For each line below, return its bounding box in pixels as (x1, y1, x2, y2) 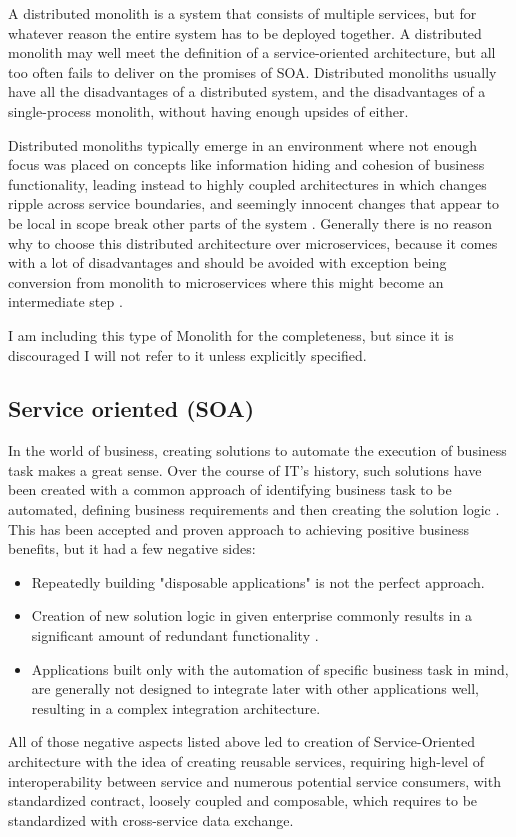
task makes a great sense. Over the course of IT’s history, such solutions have (8, 459, 482, 480)
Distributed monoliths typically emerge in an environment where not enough (8, 134, 478, 155)
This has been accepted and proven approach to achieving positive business (8, 518, 469, 539)
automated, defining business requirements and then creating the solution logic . (8, 499, 500, 520)
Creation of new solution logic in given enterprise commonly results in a (31, 605, 473, 626)
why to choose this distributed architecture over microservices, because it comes (8, 232, 498, 253)
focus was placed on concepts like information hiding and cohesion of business (8, 154, 485, 175)
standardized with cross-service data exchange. (8, 809, 294, 830)
